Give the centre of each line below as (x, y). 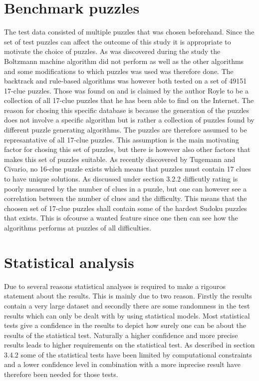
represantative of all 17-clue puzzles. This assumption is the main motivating (122, 139)
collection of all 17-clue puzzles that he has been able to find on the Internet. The (129, 100)
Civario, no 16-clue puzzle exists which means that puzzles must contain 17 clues (128, 169)
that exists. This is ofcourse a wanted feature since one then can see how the (121, 218)
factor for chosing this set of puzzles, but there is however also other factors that (127, 149)
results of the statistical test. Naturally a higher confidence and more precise (121, 335)
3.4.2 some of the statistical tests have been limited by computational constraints (128, 354)
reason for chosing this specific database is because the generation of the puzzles (127, 110)
